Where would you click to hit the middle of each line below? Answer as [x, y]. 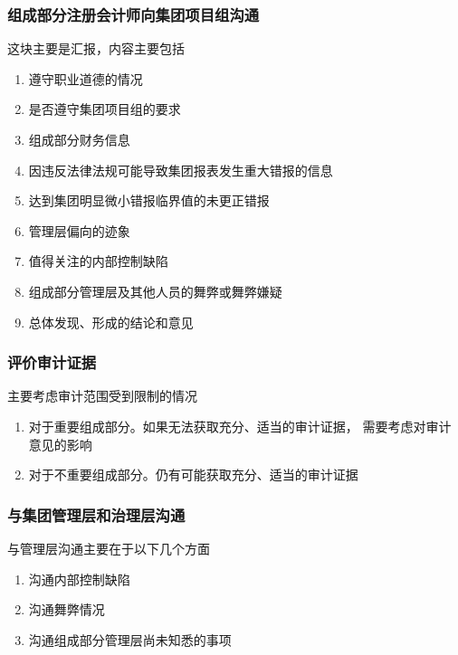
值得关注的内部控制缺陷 [98, 261]
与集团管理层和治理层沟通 [96, 514]
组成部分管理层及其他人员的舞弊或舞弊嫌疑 [155, 291]
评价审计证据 [52, 362]
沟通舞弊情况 [67, 609]
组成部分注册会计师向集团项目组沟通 [134, 14]
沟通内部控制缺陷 [79, 579]
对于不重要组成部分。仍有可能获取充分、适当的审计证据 [193, 475]
